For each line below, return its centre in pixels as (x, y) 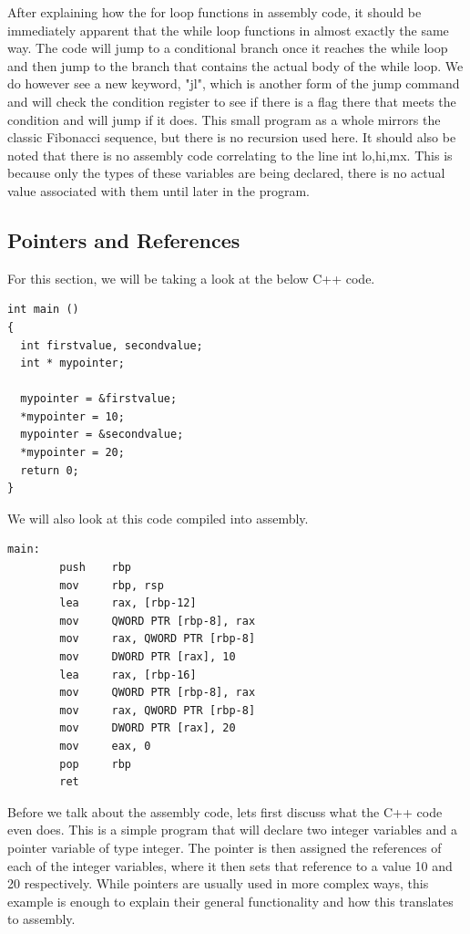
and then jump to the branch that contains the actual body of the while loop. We (235, 65)
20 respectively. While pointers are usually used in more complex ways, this (218, 883)
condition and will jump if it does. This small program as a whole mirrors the (224, 119)
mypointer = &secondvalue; (102, 435)
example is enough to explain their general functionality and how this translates (230, 901)
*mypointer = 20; (72, 453)
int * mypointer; (72, 363)
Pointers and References (124, 239)
